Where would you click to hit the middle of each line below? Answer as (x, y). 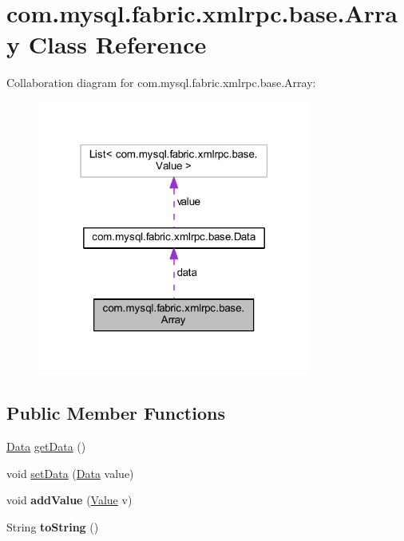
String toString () (53, 526)
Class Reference (117, 44)
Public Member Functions (116, 413)
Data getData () (46, 446)
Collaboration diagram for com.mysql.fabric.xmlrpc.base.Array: (161, 83)
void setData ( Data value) (70, 473)
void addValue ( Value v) (69, 500)
